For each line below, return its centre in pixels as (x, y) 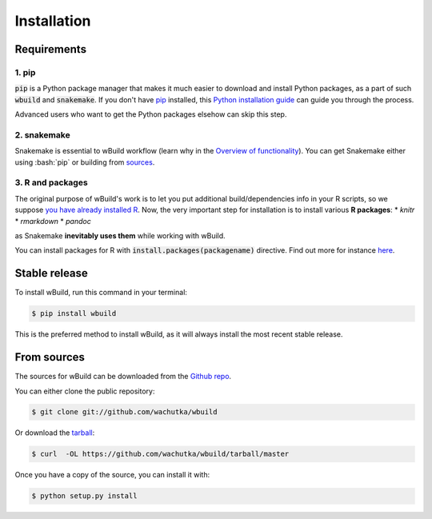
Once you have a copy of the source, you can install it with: (112, 475)
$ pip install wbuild (74, 313)
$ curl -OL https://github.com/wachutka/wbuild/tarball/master (160, 454)
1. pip (25, 72)
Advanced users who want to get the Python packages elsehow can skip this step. (151, 114)
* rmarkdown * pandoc (53, 221)
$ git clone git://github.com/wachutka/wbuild (124, 412)
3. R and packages (51, 182)
